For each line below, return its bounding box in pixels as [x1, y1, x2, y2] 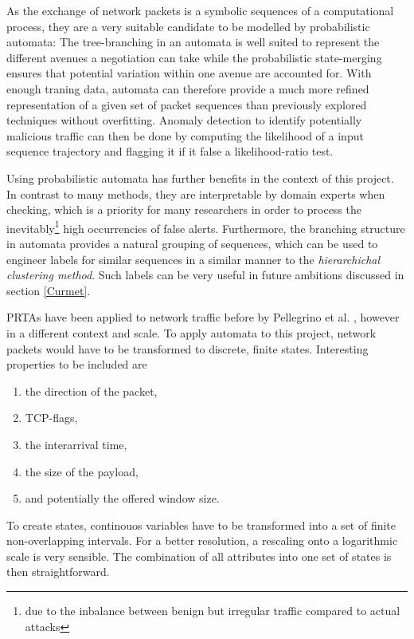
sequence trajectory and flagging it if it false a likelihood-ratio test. [6, 143, 334, 160]
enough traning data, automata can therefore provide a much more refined [6, 80, 369, 97]
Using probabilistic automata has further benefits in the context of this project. [6, 169, 394, 186]
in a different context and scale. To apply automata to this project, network [6, 324, 377, 341]
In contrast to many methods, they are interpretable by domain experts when [6, 185, 385, 202]
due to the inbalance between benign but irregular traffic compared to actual [25, 602, 400, 619]
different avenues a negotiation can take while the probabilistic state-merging [6, 49, 382, 65]
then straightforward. [6, 563, 110, 580]
